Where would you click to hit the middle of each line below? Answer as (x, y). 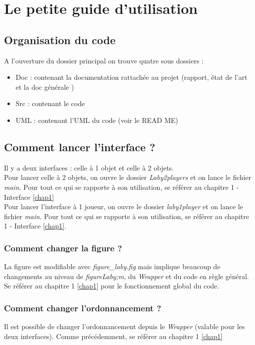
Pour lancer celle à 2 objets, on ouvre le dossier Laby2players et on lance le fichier (128, 177)
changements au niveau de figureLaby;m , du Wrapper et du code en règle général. (127, 276)
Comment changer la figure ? (63, 248)
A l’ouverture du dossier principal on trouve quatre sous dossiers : (104, 60)
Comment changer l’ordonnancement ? (83, 308)
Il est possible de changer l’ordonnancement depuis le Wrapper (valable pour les (125, 326)
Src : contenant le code (50, 103)
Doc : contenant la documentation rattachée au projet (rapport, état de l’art (131, 77)
